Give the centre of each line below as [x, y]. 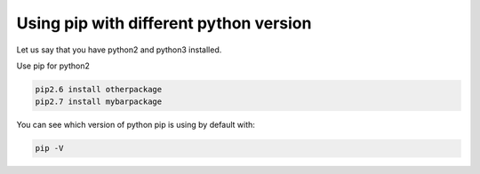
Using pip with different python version [164, 23]
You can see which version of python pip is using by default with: [136, 125]
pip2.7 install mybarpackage [99, 102]
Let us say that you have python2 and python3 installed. [119, 50]
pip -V [49, 148]
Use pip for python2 [53, 66]
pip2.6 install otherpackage [99, 89]
